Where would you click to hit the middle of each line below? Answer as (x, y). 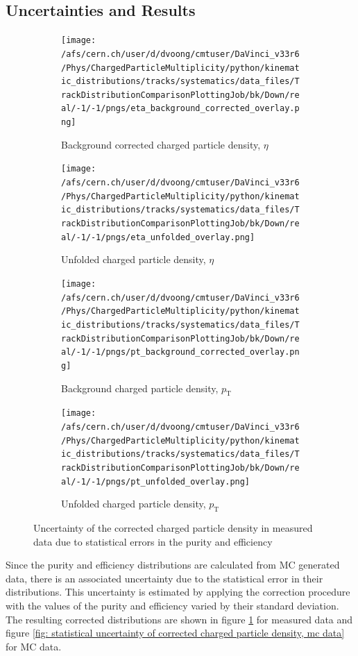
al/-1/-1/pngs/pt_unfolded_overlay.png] (156, 481)
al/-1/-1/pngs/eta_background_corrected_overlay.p (180, 109)
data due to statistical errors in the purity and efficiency (153, 541)
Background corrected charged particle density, (161, 144)
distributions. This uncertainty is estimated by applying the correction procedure (178, 592)
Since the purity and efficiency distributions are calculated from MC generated (173, 565)
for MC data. (34, 646)
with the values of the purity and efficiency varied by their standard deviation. (172, 606)
